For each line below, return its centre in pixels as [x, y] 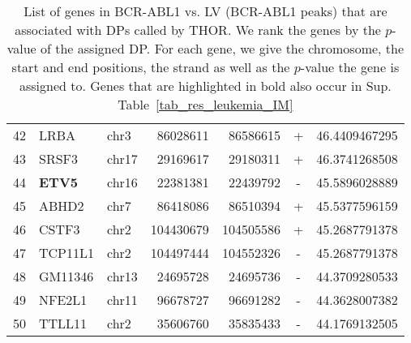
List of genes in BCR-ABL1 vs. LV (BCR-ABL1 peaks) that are [205, 11]
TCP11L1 [67, 253]
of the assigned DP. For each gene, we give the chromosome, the [223, 48]
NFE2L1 [63, 300]
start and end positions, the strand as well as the [151, 67]
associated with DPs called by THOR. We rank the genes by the [198, 30]
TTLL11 [63, 323]
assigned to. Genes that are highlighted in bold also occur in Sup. [205, 86]
